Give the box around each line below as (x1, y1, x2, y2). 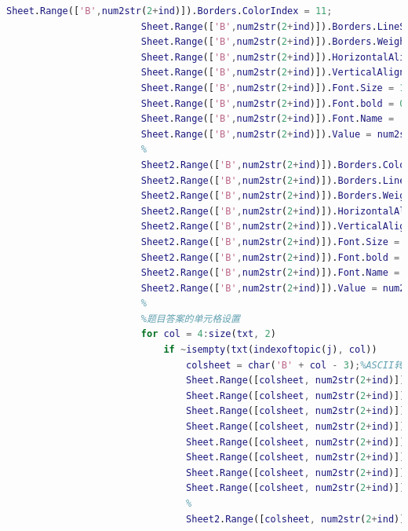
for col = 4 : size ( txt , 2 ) (140, 328, 276, 340)
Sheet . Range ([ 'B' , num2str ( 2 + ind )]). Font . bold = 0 (140, 97, 406, 109)
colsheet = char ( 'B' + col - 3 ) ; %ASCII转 (186, 359, 404, 371)
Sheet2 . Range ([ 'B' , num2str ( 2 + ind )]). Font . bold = (140, 251, 400, 263)
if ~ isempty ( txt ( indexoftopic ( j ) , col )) (163, 344, 377, 356)
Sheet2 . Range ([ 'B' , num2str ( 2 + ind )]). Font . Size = (140, 236, 400, 247)
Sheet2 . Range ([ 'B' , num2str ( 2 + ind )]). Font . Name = (140, 267, 400, 279)
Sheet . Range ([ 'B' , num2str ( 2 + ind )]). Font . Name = (140, 113, 395, 125)
